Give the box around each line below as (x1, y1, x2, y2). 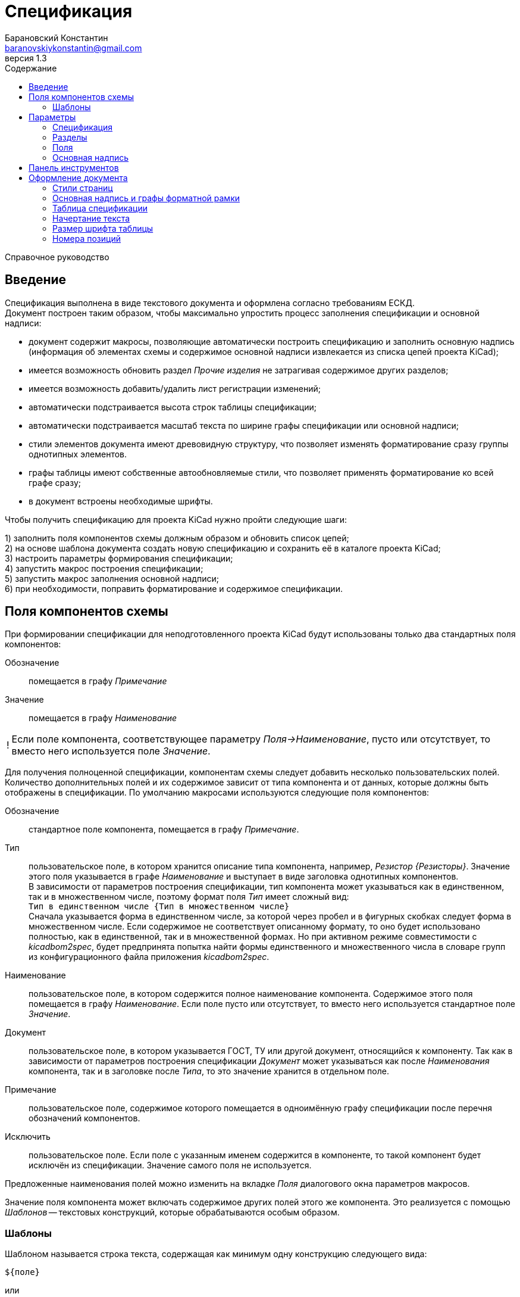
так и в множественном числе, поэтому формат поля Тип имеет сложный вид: (29, 891, 349, 902)
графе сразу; (29, 477, 81, 488)
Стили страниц (52, 182, 113, 193)
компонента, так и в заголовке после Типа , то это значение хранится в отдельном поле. (29, 1066, 389, 1077)
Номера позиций (52, 233, 121, 244)
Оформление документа (29, 172, 128, 183)
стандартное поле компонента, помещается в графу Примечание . (29, 824, 299, 835)
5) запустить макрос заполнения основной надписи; (5, 573, 219, 584)
